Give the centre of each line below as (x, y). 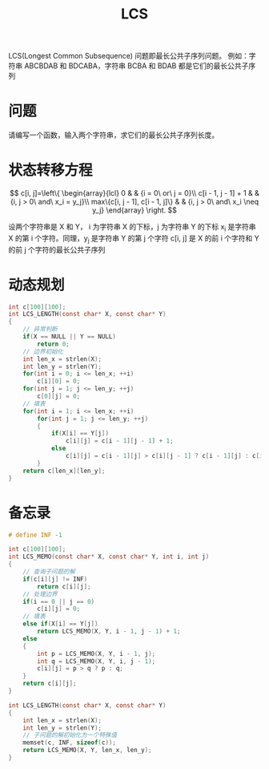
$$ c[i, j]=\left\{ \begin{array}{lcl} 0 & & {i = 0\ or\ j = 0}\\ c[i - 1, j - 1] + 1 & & (134, 193)
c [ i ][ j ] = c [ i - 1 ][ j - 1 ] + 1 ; (119, 441)
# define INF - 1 (35, 535)
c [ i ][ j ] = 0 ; (59, 609)
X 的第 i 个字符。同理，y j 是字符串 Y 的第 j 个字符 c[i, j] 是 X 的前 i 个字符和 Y (134, 239)
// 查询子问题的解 (49, 572)
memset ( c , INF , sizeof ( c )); (69, 743)
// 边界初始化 (43, 351)
